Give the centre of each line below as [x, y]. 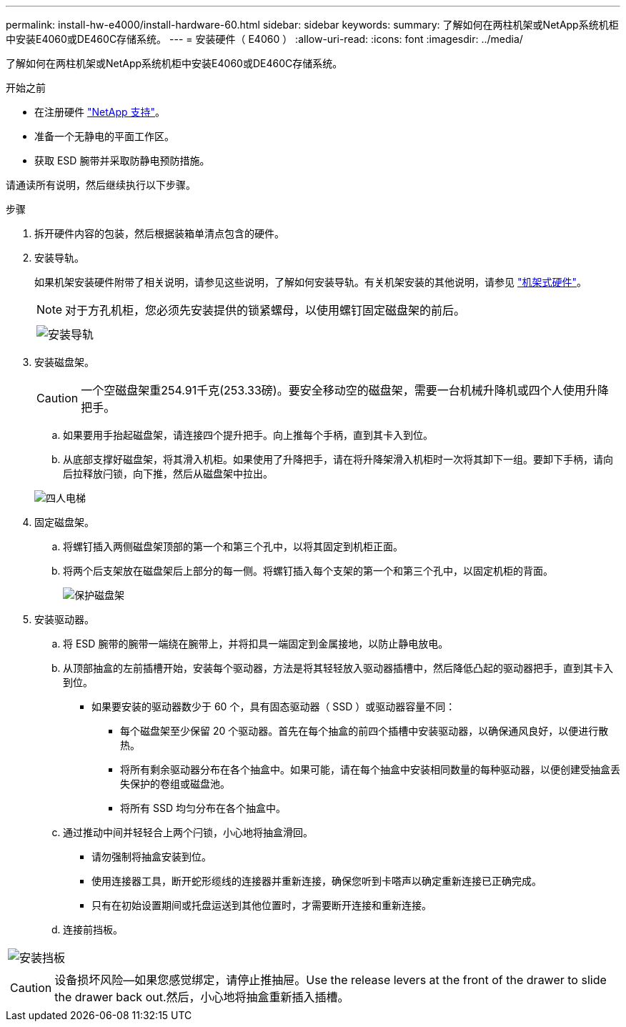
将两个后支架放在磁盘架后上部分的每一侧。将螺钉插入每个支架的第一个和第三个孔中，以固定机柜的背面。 [308, 571]
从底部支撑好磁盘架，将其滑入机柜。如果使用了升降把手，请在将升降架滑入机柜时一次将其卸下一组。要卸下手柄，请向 [338, 459]
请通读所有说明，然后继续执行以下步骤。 [101, 185]
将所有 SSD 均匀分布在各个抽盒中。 [203, 808]
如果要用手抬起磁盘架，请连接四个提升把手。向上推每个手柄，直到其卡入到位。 [248, 435]
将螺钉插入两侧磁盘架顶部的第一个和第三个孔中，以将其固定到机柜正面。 [233, 546]
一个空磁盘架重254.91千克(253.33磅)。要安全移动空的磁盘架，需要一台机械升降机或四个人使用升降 [345, 390]
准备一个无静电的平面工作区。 [104, 136]
